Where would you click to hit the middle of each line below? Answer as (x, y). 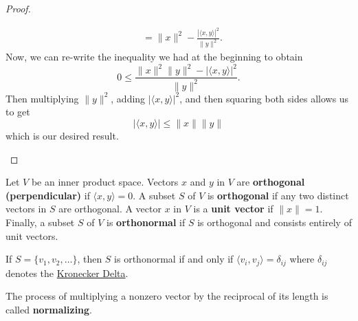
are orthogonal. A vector (110, 209)
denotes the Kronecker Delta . (67, 273)
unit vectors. (32, 235)
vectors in (26, 209)
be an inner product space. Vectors (105, 182)
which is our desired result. (62, 136)
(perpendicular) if (48, 195)
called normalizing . (49, 309)
